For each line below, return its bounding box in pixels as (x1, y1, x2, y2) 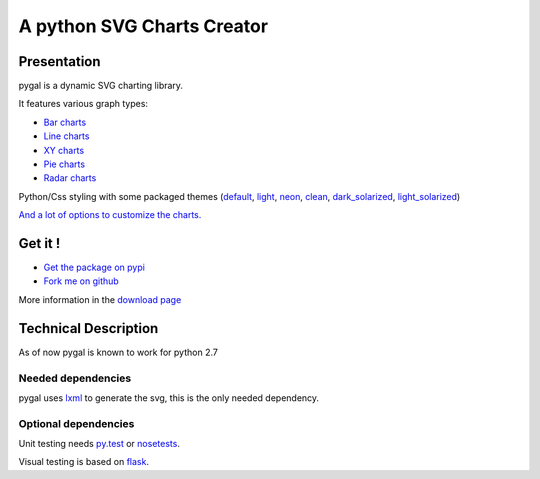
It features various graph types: (18, 98, 149, 110)
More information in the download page (18, 293, 182, 305)
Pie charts (43, 158, 85, 170)
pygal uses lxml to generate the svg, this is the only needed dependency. (18, 391, 320, 404)
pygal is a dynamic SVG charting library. (18, 80, 184, 92)
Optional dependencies (18, 416, 135, 430)
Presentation (18, 53, 101, 70)
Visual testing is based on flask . (18, 456, 150, 468)
